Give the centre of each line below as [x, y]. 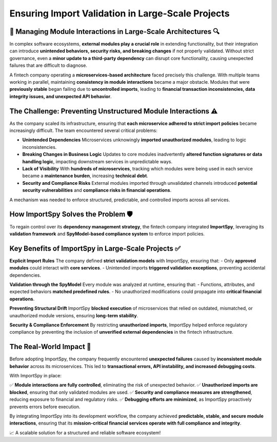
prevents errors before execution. [45, 407]
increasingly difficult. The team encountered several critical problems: [83, 130]
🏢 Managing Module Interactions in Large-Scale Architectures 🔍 [115, 32]
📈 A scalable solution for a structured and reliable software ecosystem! [85, 433]
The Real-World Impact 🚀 [50, 347]
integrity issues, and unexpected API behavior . [61, 96]
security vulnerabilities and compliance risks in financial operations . [97, 190]
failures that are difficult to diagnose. [48, 65]
